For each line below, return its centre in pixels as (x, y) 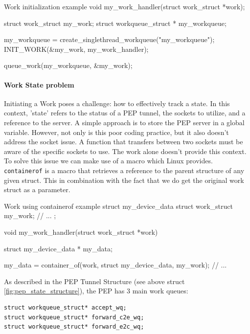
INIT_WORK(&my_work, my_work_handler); (76, 49)
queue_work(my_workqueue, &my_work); (68, 65)
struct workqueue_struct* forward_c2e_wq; (74, 317)
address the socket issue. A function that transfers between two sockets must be (124, 142)
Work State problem (39, 84)
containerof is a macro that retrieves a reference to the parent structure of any (124, 170)
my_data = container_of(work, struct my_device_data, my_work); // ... (115, 265)
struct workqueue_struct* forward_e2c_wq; (74, 327)
